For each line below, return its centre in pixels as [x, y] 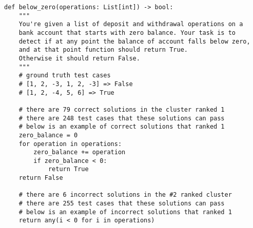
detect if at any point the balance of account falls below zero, [134, 41]
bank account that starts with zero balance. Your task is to [127, 33]
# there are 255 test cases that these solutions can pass [122, 204]
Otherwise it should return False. [79, 58]
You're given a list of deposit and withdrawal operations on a [131, 24]
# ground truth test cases [65, 76]
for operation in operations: [70, 144]
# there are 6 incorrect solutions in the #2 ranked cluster [125, 195]
